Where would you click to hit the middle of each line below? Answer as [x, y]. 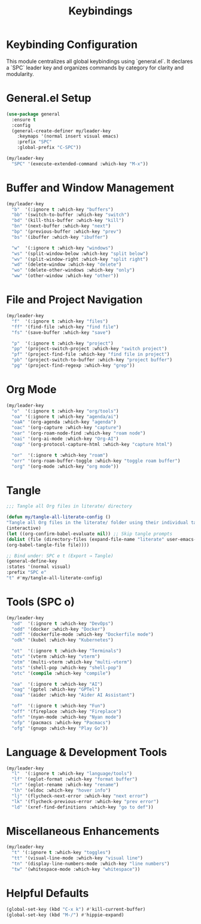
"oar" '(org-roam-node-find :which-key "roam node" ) [79, 433]
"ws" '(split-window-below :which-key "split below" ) [80, 253]
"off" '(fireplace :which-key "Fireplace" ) [66, 712]
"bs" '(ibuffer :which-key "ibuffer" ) [60, 237]
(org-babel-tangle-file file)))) [48, 545]
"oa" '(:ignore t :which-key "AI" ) [57, 684]
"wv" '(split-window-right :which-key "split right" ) [80, 259]
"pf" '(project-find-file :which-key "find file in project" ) [91, 354]
